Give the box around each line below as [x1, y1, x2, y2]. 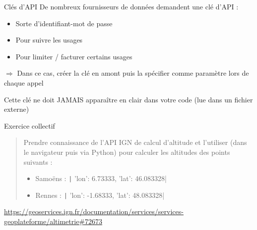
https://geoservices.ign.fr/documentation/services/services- [4, 206, 184, 217]
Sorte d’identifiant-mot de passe [15, 18, 113, 28]
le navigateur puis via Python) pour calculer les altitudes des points [23, 146, 230, 157]
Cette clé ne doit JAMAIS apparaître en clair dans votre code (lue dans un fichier [4, 94, 253, 104]
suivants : [23, 156, 53, 167]
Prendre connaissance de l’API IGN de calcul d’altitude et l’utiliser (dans [23, 137, 247, 147]
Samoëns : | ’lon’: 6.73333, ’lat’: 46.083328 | [35, 173, 167, 184]
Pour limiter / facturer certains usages [15, 51, 132, 61]
